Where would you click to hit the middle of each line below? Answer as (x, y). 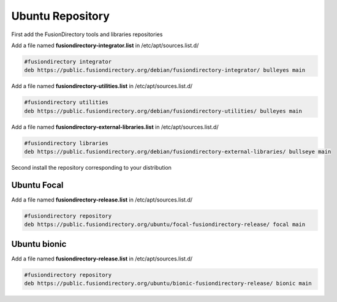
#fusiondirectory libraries (66, 143)
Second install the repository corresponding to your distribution (91, 168)
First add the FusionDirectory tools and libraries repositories (87, 34)
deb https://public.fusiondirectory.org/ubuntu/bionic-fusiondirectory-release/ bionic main (168, 284)
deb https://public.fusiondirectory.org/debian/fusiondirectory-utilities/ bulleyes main (163, 111)
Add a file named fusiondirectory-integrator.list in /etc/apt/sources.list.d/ (105, 45)
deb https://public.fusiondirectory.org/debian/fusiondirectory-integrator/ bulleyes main (165, 70)
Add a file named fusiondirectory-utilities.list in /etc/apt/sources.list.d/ (102, 86)
